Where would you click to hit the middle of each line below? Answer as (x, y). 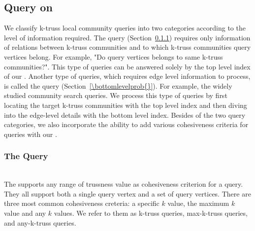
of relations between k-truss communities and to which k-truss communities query (127, 47)
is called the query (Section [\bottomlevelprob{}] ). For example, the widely (118, 85)
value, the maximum (198, 203)
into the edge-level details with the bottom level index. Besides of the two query (125, 115)
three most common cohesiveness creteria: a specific (82, 203)
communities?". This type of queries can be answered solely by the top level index (127, 66)
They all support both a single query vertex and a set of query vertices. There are (127, 193)
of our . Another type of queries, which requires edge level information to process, (127, 76)
